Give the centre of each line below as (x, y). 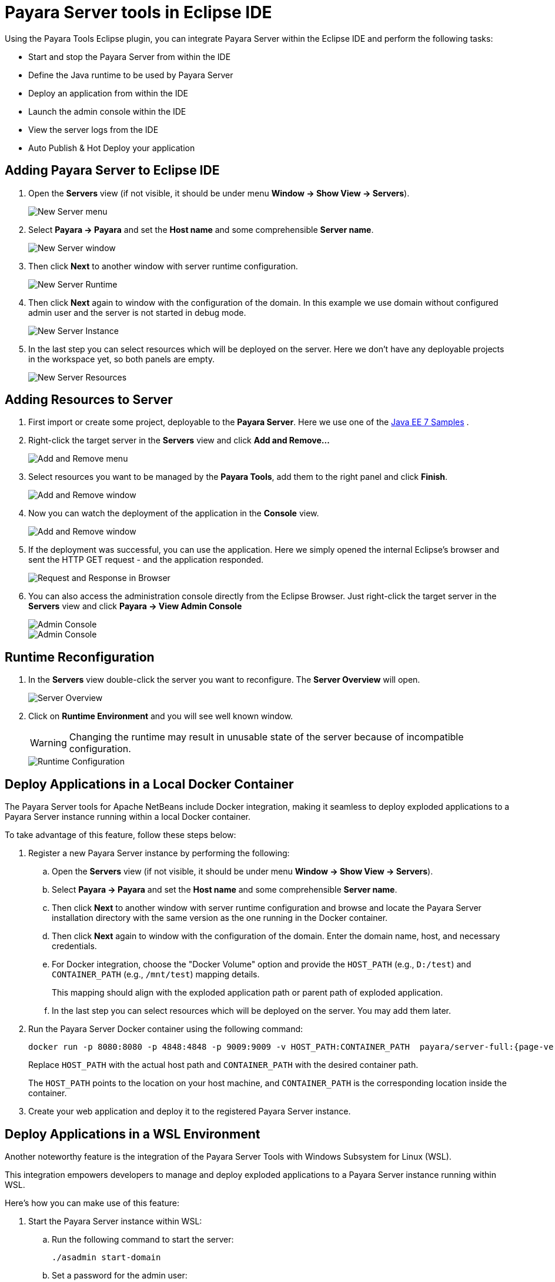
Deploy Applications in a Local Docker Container (149, 784)
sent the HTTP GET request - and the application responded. (146, 560)
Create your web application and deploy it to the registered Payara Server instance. (190, 1111)
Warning (49, 743)
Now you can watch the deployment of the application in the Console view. (174, 513)
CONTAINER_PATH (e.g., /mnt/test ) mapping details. (156, 974)
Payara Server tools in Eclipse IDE (138, 12)
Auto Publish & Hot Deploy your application (112, 148)
